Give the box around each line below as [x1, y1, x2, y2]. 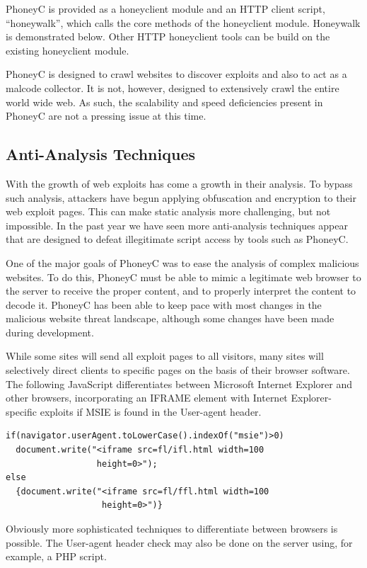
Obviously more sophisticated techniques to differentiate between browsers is [6, 521, 338, 536]
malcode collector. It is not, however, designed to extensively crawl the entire [6, 80, 339, 95]
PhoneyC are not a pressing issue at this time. [6, 108, 206, 123]
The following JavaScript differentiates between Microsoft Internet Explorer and [6, 376, 353, 391]
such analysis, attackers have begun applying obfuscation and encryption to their [6, 190, 356, 205]
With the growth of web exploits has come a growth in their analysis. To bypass [6, 176, 353, 191]
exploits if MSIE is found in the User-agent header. [40, 404, 262, 419]
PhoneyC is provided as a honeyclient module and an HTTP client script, [6, 1, 325, 16]
